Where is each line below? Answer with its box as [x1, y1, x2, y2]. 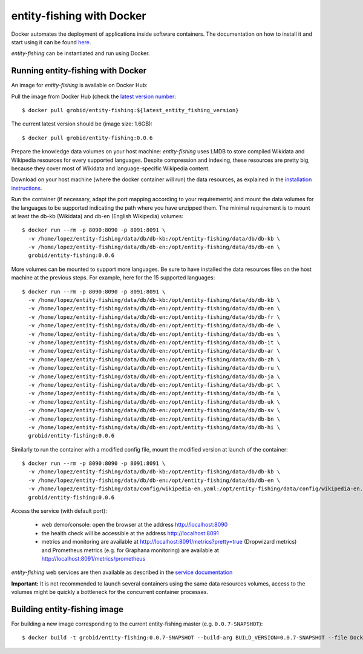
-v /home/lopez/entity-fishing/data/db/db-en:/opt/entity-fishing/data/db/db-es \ [28, 330, 281, 338]
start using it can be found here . [11, 38, 91, 45]
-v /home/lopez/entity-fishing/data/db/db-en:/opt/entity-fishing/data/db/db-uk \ [28, 398, 281, 405]
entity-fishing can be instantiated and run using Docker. [11, 50, 150, 57]
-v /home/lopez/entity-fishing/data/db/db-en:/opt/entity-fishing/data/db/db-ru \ [28, 364, 281, 372]
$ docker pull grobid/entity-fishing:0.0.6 [22, 134, 153, 141]
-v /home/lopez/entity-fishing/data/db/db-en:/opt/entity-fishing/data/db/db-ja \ [28, 373, 281, 380]
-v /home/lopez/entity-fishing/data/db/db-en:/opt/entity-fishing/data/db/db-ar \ [28, 347, 281, 355]
